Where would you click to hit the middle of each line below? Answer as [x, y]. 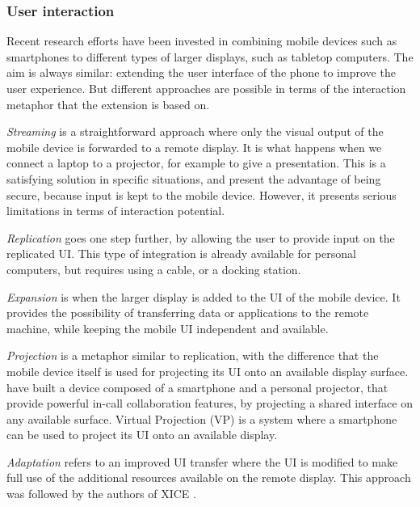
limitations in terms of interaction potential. [116, 211]
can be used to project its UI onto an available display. [142, 435]
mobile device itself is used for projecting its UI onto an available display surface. [208, 371]
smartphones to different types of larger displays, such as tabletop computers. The [210, 56]
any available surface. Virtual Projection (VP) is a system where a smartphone [202, 418]
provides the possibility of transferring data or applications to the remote [188, 313]
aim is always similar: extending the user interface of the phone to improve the [201, 72]
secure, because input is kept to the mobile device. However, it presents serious [202, 194]
